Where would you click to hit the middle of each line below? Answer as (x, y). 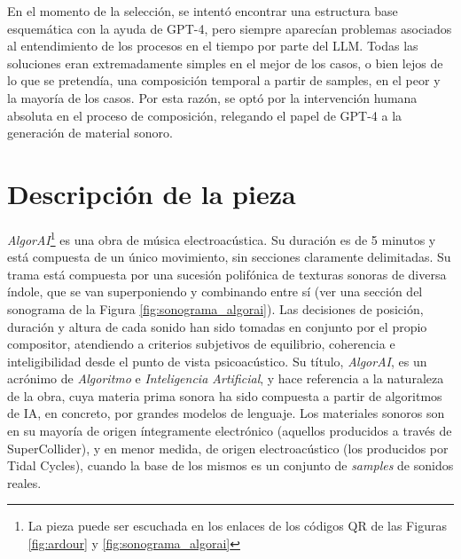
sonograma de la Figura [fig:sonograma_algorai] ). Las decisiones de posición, (215, 308)
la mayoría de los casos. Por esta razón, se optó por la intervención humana (212, 97)
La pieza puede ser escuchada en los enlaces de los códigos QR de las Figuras (237, 526)
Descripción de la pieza (152, 193)
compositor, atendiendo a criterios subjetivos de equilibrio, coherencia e (201, 344)
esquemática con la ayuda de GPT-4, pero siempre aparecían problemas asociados (230, 28)
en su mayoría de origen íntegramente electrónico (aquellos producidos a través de (230, 431)
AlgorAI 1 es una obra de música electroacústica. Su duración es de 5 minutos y (222, 238)
